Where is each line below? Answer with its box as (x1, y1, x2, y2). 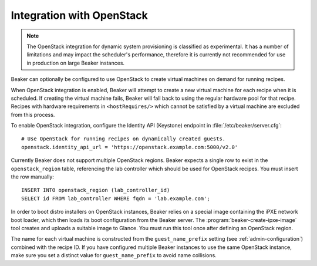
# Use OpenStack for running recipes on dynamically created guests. (21, 136, 226, 142)
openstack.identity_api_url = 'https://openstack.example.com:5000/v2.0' (21, 144, 238, 150)
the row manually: (11, 173, 54, 180)
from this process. (11, 111, 55, 118)
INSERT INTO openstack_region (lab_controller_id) (21, 187, 170, 194)
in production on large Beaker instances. (26, 59, 125, 66)
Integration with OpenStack (11, 9, 148, 22)
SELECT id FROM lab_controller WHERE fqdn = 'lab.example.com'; (21, 195, 211, 202)
